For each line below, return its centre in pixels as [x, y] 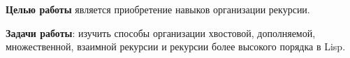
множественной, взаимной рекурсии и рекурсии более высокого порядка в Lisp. [176, 46]
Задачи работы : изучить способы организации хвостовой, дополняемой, [161, 32]
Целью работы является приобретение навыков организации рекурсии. [158, 9]
